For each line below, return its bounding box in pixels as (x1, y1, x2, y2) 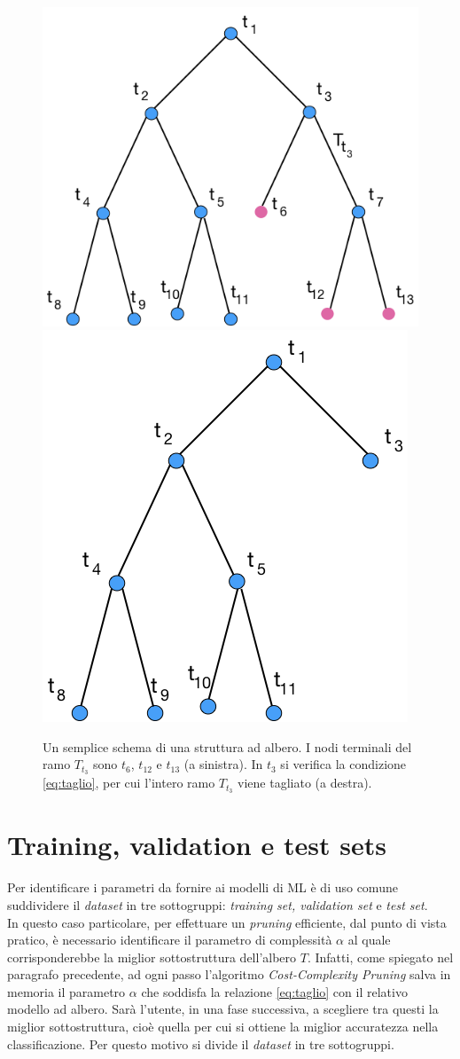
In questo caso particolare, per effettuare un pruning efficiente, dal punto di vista (7, 913, 447, 931)
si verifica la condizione (280, 755, 407, 773)
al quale (347, 930, 391, 949)
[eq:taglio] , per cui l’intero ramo (43, 773, 215, 792)
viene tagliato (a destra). (238, 773, 372, 792)
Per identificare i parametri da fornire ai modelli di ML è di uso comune (7, 878, 398, 897)
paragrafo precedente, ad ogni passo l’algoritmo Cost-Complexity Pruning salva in (7, 965, 451, 984)
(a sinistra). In (183, 755, 263, 773)
